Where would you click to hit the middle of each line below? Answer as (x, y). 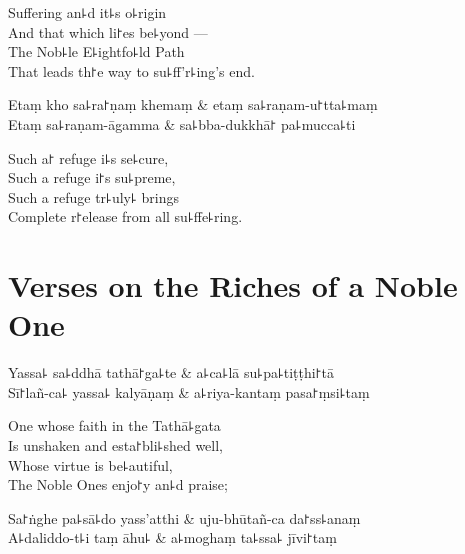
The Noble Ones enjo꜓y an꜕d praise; (118, 484)
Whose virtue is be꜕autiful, (90, 464)
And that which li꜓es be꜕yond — (108, 31)
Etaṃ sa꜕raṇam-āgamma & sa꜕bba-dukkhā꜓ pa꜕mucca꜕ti (182, 123)
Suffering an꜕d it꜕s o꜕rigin (87, 12)
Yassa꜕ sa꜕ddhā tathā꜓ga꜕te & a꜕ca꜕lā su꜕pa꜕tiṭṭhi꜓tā (171, 372)
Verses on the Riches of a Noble (233, 285)
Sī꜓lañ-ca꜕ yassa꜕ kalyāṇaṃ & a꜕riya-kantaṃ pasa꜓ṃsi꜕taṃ (189, 391)
